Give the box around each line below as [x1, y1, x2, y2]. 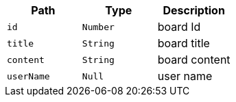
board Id [157, 20, 201, 34]
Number [82, 21, 115, 32]
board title [157, 36, 210, 50]
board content [157, 53, 231, 66]
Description [163, 3, 225, 17]
